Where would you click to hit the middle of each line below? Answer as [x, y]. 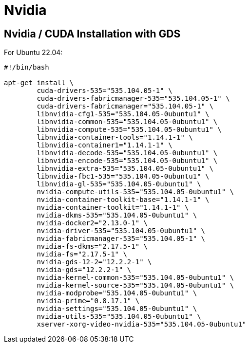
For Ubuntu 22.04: [33, 53]
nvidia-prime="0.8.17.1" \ [88, 301]
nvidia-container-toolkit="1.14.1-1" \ [113, 208]
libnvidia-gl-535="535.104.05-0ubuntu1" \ [119, 184]
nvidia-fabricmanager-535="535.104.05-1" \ [121, 239]
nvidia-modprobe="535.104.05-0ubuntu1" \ [117, 293]
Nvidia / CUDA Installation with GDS [92, 34]
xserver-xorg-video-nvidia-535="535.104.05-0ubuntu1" [142, 324]
